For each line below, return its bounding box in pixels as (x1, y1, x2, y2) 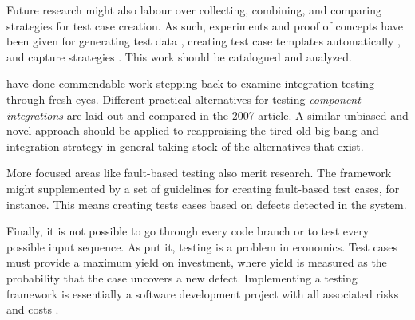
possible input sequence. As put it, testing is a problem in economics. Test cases (6, 238, 397, 255)
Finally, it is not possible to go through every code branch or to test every (6, 223, 370, 239)
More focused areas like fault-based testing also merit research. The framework (6, 164, 392, 181)
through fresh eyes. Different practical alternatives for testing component (6, 90, 361, 107)
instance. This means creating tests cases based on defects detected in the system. (6, 196, 407, 212)
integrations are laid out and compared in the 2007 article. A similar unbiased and (6, 106, 409, 123)
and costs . (6, 301, 59, 318)
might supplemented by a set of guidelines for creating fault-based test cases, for (6, 180, 400, 196)
